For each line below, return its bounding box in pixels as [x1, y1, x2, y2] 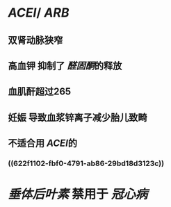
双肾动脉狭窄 [8, 34, 63, 46]
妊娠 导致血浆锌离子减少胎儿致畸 [8, 111, 147, 123]
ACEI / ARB [8, 5, 70, 21]
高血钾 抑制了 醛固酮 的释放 [8, 60, 122, 72]
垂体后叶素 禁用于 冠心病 [8, 186, 148, 202]
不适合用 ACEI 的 [8, 138, 78, 149]
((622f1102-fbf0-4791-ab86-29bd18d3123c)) [8, 158, 165, 168]
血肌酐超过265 [8, 85, 72, 98]
